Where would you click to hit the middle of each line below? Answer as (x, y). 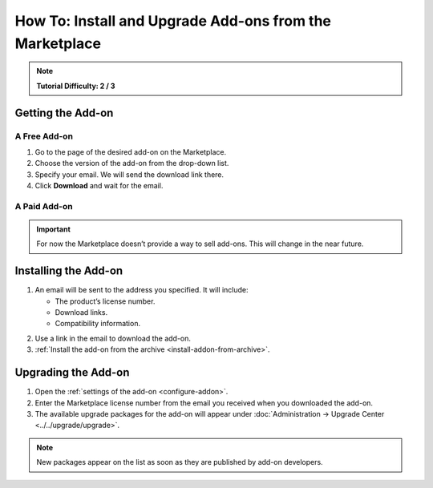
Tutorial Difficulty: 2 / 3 (76, 86)
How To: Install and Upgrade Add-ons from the (173, 21)
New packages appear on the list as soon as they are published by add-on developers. (180, 462)
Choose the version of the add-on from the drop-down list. (132, 163)
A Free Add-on (44, 136)
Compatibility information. (97, 324)
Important (54, 229)
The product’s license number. (105, 301)
